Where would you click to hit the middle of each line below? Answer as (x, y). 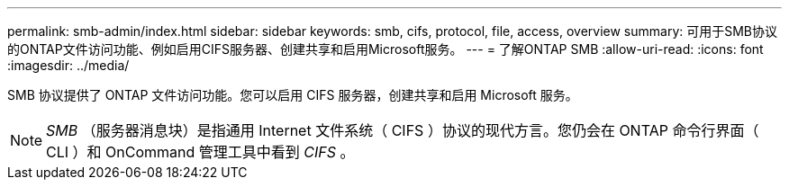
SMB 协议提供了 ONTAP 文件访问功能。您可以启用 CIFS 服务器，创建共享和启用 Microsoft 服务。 (293, 95)
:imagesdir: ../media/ (68, 65)
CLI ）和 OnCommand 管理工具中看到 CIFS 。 (200, 152)
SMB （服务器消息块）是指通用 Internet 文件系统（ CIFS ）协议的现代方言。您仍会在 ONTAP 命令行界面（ (403, 130)
